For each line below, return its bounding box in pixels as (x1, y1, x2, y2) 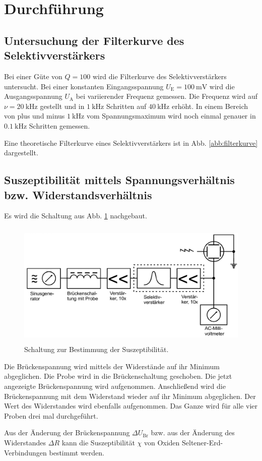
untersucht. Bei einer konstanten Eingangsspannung (4, 81, 164, 91)
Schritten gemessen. (29, 120, 90, 131)
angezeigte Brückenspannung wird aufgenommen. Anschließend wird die (4, 381, 226, 391)
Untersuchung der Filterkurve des (4, 32, 184, 48)
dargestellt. (4, 147, 38, 158)
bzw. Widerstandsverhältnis (4, 187, 152, 202)
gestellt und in (40, 100, 85, 111)
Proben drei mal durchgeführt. (4, 410, 98, 421)
